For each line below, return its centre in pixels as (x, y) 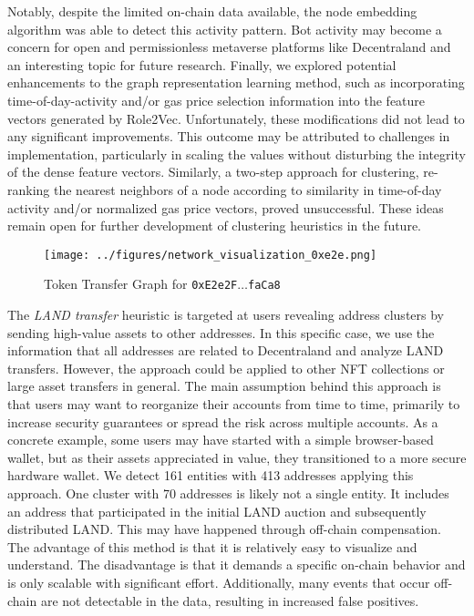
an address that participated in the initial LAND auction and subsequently (217, 511)
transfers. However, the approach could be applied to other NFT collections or (226, 368)
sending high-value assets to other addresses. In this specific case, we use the (221, 332)
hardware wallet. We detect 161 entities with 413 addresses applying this (211, 475)
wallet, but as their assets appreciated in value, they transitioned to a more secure (237, 457)
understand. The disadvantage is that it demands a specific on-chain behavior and (237, 565)
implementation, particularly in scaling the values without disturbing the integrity (237, 154)
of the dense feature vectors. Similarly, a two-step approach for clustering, (213, 172)
